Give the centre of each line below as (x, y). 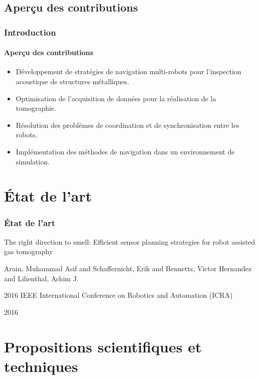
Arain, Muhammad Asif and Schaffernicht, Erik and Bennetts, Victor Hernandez (128, 268)
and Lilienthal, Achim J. (41, 278)
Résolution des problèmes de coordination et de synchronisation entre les (127, 125)
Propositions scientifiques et (103, 346)
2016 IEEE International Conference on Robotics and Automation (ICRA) (118, 295)
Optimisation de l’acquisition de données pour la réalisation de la (116, 98)
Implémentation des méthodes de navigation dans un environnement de (125, 151)
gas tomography (29, 251)
